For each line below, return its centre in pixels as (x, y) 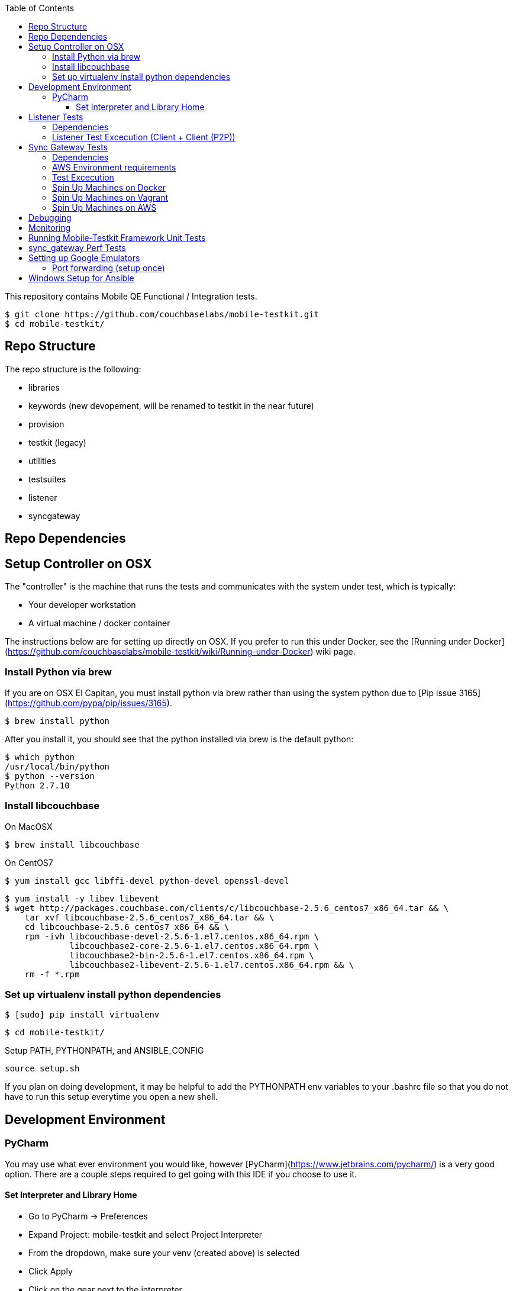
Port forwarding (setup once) (109, 268)
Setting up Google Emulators (84, 258)
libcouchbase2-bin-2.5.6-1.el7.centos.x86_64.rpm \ (192, 955)
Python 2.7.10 (37, 785)
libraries (44, 387)
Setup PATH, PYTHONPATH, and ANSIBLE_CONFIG (104, 1051)
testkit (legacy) (57, 442)
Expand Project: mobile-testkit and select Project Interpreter (146, 1234)
